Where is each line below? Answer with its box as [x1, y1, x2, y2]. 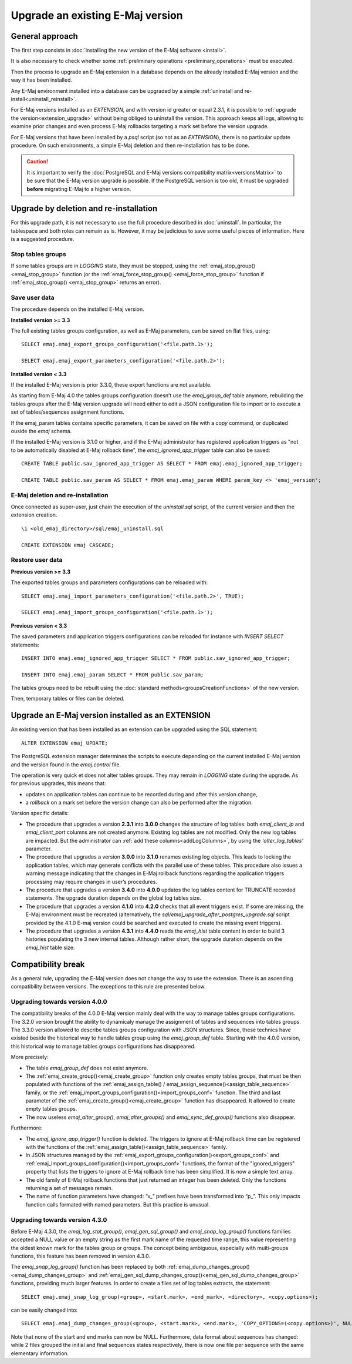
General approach [11, 31, 79, 41]
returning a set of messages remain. [25, 1184, 113, 1191]
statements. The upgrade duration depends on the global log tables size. [25, 894, 202, 901]
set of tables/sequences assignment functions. [11, 408, 124, 415]
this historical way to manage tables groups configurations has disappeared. [11, 1043, 196, 1050]
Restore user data [11, 556, 63, 564]
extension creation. [11, 511, 57, 518]
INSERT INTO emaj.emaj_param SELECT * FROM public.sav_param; [21, 671, 204, 678]
